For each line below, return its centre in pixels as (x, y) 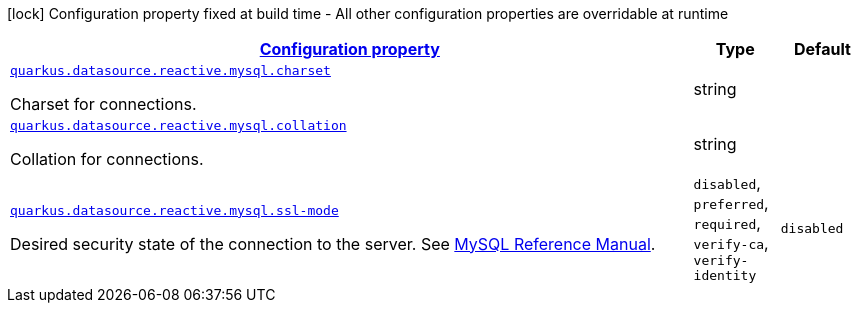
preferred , (731, 203)
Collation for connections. (107, 159)
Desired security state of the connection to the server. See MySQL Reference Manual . (333, 243)
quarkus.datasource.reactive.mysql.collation (178, 125)
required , (727, 223)
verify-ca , (731, 243)
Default (822, 49)
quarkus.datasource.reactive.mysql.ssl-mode (174, 210)
